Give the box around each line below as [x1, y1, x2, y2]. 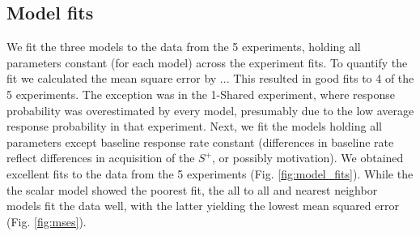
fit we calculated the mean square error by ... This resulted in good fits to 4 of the [6, 70, 414, 87]
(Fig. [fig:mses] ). [6, 212, 87, 230]
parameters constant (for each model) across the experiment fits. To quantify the [6, 54, 408, 71]
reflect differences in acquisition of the [6, 149, 195, 166]
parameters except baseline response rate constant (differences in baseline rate [6, 133, 394, 150]
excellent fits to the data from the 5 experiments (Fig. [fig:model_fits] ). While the [6, 165, 414, 182]
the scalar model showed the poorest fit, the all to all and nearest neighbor [6, 181, 378, 198]
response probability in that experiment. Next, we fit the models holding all [6, 118, 382, 135]
